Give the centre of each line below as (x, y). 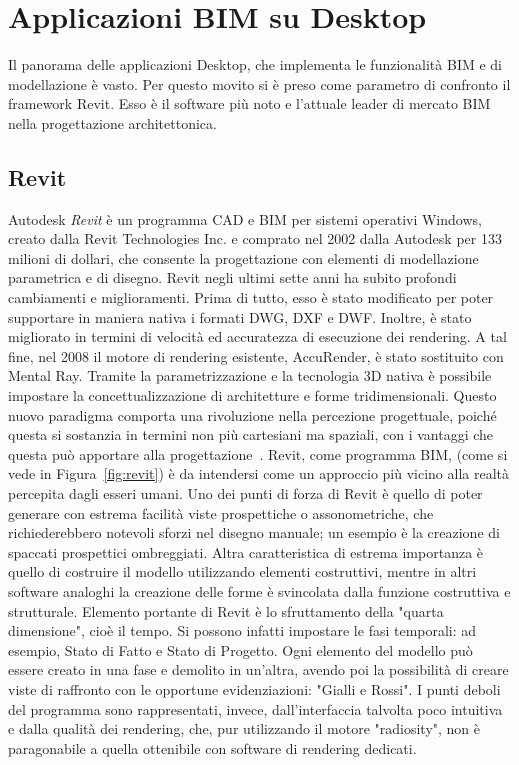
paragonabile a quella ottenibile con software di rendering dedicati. (212, 747)
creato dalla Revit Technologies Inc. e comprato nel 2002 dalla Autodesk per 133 (255, 238)
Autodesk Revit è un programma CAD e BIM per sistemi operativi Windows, (245, 218)
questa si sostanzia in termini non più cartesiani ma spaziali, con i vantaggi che (251, 434)
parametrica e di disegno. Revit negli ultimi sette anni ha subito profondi (232, 277)
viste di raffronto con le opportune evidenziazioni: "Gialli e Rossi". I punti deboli (254, 688)
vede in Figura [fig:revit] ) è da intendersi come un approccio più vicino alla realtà (259, 473)
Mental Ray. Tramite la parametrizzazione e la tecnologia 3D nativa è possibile (250, 375)
